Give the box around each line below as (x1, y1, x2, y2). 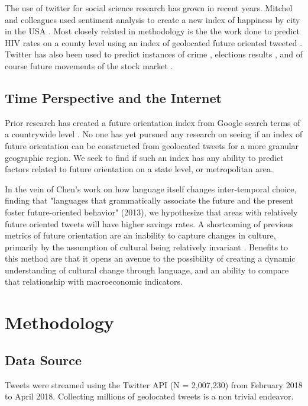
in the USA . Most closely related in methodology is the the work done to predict (5, 25, 300, 37)
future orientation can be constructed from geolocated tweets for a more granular (5, 139, 299, 152)
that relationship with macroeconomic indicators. (5, 275, 183, 288)
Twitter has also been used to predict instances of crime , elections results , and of (5, 48, 303, 60)
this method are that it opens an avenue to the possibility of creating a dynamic (5, 252, 296, 265)
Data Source (5, 350, 82, 369)
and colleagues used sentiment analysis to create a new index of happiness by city (5, 13, 300, 25)
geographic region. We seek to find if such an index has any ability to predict (5, 151, 284, 163)
